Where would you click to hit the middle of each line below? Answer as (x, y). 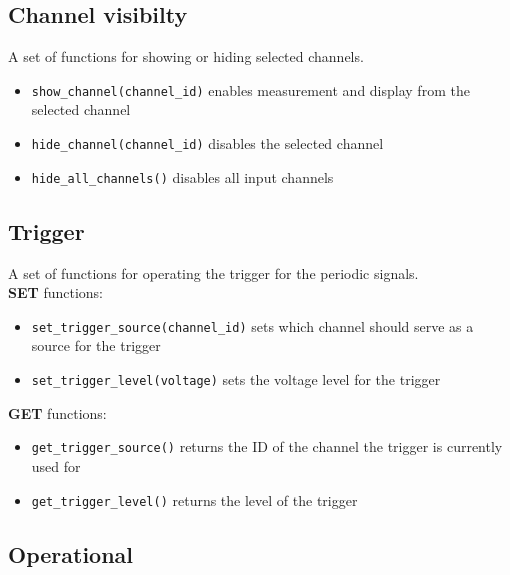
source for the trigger (96, 345)
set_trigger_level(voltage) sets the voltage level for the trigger (236, 379)
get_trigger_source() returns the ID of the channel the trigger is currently (267, 446)
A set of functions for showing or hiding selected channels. (186, 56)
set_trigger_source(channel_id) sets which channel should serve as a (252, 325)
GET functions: (57, 412)
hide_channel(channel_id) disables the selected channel (207, 143)
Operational (71, 553)
